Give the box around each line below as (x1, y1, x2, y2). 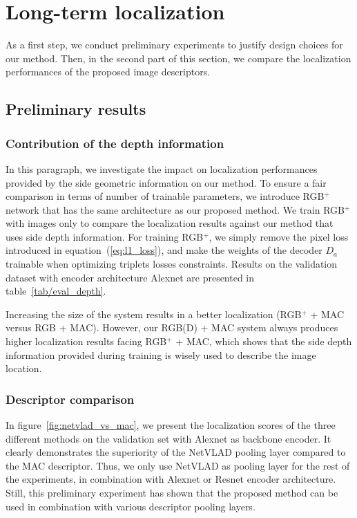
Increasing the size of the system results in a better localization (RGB (6, 306, 302, 321)
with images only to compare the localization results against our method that (6, 216, 334, 230)
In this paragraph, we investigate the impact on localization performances (6, 161, 318, 176)
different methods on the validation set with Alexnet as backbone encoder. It (6, 431, 331, 445)
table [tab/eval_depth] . (6, 284, 106, 298)
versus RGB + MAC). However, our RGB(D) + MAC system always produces (6, 320, 338, 335)
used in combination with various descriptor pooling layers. (6, 499, 255, 513)
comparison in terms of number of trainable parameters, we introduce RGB (6, 189, 325, 203)
